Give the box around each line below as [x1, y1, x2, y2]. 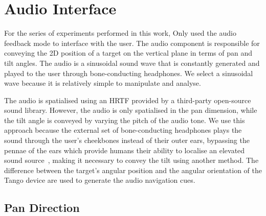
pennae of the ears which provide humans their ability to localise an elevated [4, 145, 245, 155]
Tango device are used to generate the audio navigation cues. [4, 175, 195, 185]
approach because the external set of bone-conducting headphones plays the [4, 125, 242, 135]
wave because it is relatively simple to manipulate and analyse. [4, 78, 201, 88]
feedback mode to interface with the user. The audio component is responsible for [4, 37, 260, 48]
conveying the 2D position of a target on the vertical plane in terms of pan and [4, 47, 253, 58]
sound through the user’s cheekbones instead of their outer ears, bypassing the [4, 135, 250, 146]
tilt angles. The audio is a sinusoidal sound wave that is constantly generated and [4, 57, 260, 68]
